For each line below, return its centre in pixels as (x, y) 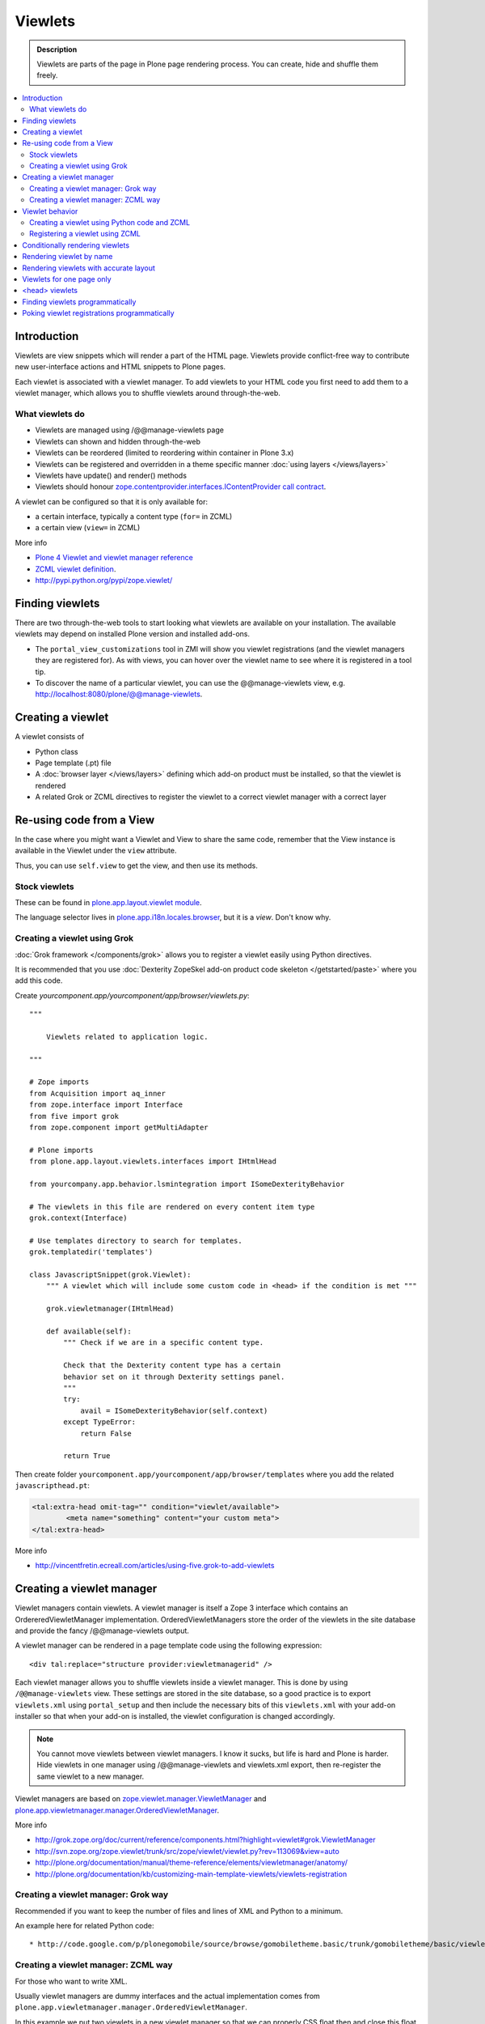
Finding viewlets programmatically (79, 302)
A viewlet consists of (50, 737)
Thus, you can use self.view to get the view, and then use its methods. (136, 865)
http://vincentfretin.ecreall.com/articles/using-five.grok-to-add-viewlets (155, 1566)
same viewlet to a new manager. (91, 1776)
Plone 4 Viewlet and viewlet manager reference (114, 558)
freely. (47, 75)
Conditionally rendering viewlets (76, 245)
